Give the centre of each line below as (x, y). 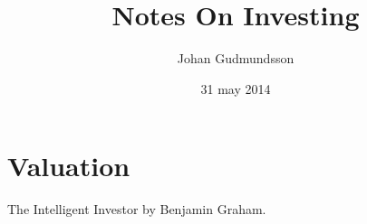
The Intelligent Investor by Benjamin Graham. (137, 209)
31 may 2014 (236, 88)
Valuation (69, 166)
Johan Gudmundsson (236, 58)
